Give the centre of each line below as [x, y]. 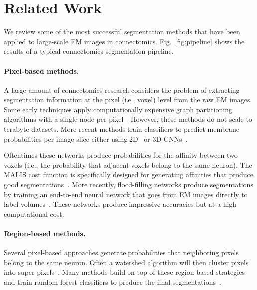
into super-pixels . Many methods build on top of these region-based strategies [124, 272]
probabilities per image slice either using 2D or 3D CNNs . [96, 138]
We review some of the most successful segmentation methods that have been [122, 32]
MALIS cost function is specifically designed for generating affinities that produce [129, 175]
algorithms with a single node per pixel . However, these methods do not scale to [128, 119]
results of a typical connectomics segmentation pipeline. [89, 51]
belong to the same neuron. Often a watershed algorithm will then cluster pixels [126, 262]
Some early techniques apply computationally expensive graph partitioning [118, 109]
